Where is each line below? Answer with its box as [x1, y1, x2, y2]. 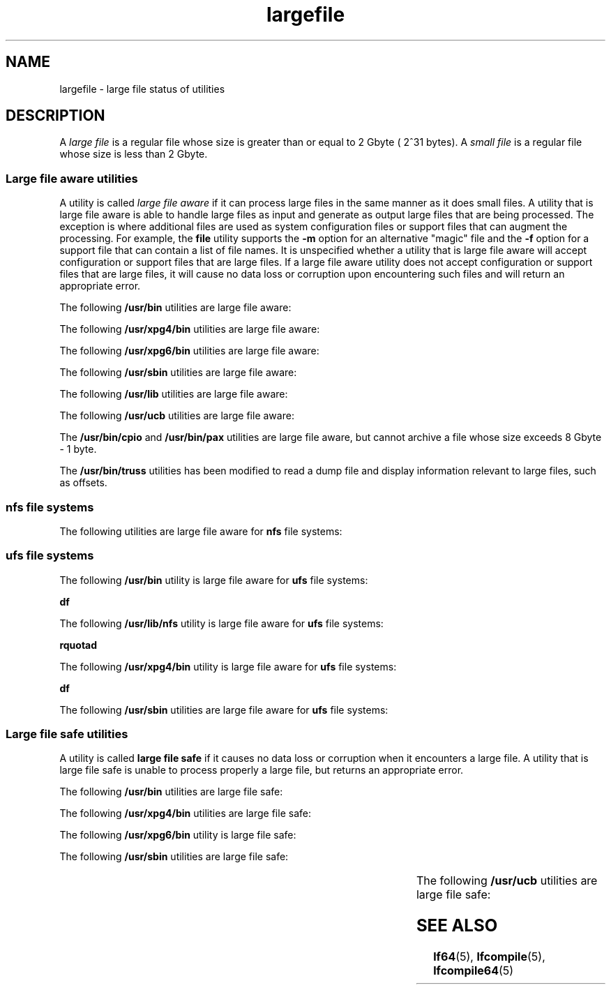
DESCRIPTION [6, 107, 105, 125]
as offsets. [59, 477, 107, 489]
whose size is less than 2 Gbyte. [59, 148, 208, 160]
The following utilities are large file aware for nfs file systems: [59, 525, 342, 537]
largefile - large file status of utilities [59, 82, 225, 95]
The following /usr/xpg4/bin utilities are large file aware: [59, 323, 320, 336]
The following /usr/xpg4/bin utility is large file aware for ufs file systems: [59, 660, 397, 673]
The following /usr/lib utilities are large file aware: [59, 388, 288, 400]
